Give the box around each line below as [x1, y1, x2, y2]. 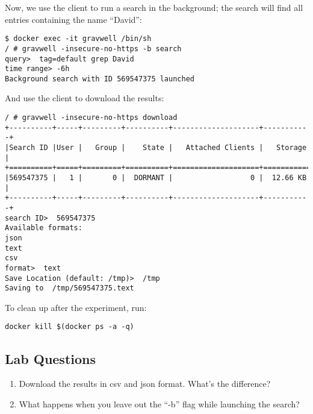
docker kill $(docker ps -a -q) [5, 322, 134, 331]
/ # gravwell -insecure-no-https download [5, 113, 178, 122]
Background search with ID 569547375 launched [5, 74, 194, 83]
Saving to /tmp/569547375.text [5, 284, 134, 293]
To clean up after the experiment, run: [5, 301, 147, 313]
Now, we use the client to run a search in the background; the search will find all [5, 1, 303, 13]
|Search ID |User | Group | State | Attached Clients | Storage [5, 143, 307, 152]
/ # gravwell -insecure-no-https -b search [5, 44, 182, 53]
